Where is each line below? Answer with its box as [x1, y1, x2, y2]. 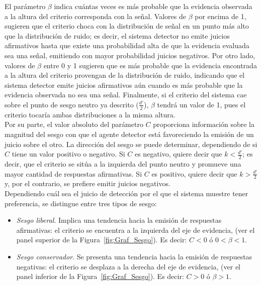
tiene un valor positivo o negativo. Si [12, 149, 125, 159]
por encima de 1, [195, 11, 246, 21]
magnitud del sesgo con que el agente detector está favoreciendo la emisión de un [5, 128, 254, 139]
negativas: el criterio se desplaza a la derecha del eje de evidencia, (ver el [16, 261, 240, 271]
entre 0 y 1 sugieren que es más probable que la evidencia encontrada [43, 60, 257, 70]
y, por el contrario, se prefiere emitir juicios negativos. [5, 178, 170, 189]
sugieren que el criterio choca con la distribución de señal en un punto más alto [5, 21, 249, 31]
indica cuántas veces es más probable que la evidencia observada [54, 1, 252, 11]
